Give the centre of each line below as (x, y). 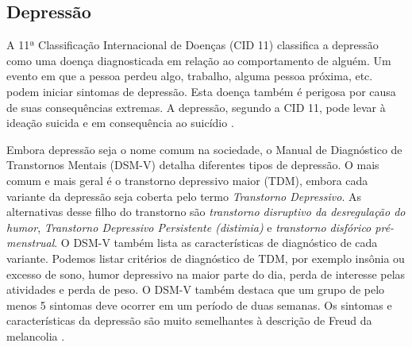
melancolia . (36, 335)
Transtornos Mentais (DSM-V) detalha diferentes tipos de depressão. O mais (193, 165)
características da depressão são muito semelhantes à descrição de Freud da (189, 320)
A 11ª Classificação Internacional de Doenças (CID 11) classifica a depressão (193, 45)
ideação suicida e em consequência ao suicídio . (120, 123)
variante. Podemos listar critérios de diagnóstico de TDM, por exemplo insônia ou (206, 258)
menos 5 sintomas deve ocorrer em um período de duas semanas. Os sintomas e (199, 305)
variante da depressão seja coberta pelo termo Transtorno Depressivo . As (184, 196)
